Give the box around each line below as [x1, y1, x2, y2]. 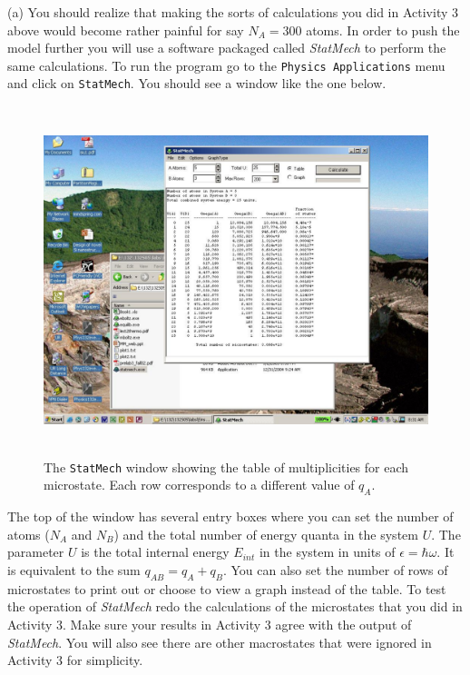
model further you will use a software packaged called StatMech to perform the [7, 38, 446, 57]
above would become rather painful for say [7, 20, 244, 39]
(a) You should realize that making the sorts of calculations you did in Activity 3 [7, 3, 459, 21]
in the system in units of [259, 542, 396, 561]
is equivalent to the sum [7, 560, 141, 579]
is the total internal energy [81, 542, 230, 561]
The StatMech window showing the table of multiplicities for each [44, 457, 409, 476]
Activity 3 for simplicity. [7, 650, 143, 670]
